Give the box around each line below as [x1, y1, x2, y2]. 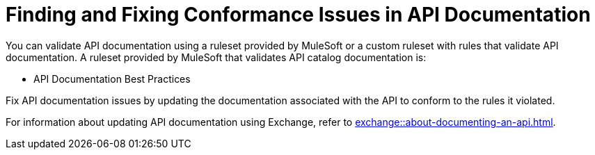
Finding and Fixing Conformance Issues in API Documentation [6, 3, 591, 26]
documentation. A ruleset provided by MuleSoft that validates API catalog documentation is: [6, 51, 427, 63]
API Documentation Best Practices [33, 72, 191, 85]
